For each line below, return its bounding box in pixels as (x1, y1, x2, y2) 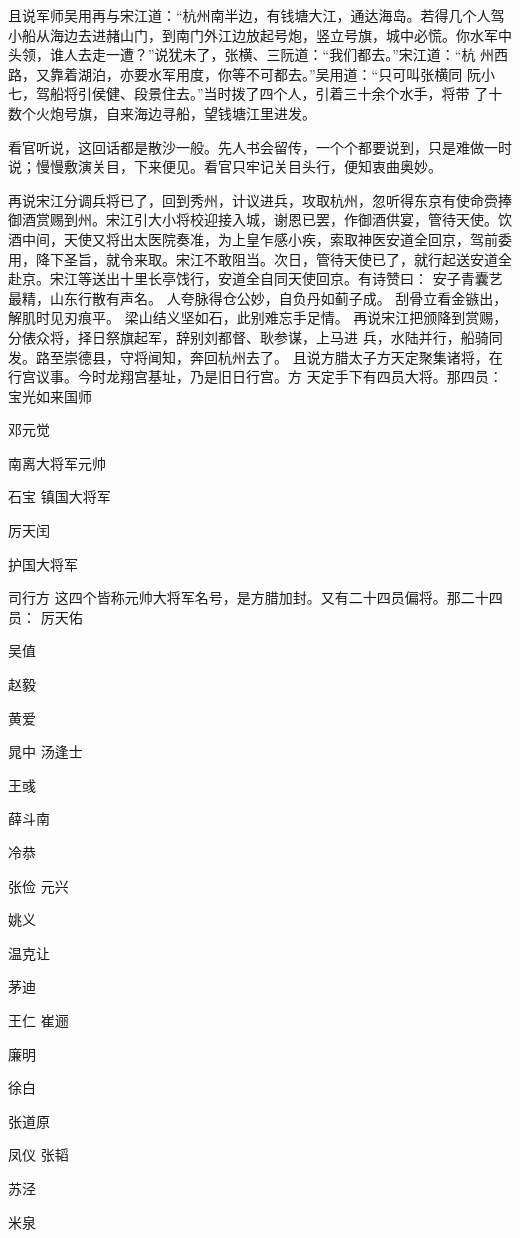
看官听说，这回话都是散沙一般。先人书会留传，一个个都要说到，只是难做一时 (8, 136, 512, 157)
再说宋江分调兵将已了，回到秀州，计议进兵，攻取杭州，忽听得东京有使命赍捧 (8, 189, 512, 210)
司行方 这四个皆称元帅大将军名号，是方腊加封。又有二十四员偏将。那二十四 (8, 587, 503, 608)
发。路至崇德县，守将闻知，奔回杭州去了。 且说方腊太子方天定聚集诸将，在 (8, 346, 503, 367)
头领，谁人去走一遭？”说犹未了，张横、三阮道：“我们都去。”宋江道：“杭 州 (8, 44, 495, 65)
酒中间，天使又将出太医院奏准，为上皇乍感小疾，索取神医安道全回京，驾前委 (8, 228, 512, 249)
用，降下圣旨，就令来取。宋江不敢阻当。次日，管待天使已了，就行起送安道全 (8, 248, 512, 269)
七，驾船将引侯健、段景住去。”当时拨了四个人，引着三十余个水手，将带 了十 (8, 83, 503, 104)
